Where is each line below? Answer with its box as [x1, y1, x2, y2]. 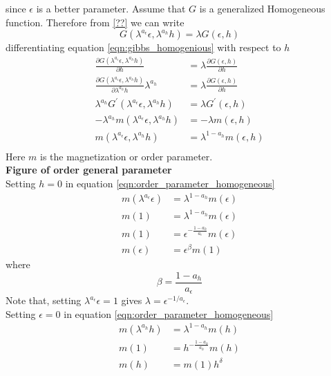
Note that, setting [6, 293, 82, 308]
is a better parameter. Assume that [36, 1, 186, 15]
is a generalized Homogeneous [199, 1, 325, 15]
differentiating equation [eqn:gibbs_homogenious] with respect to [6, 40, 281, 55]
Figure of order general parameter [6, 162, 172, 177]
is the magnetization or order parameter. [40, 149, 213, 163]
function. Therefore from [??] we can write [6, 15, 185, 29]
